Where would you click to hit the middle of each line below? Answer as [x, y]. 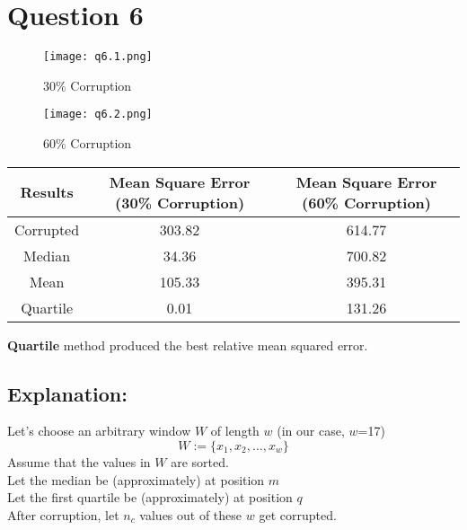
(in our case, [311, 431]
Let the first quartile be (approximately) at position [150, 497]
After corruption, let [63, 514]
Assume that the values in [79, 462]
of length [235, 431]
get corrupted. [298, 514]
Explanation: [67, 393]
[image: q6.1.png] [98, 57]
